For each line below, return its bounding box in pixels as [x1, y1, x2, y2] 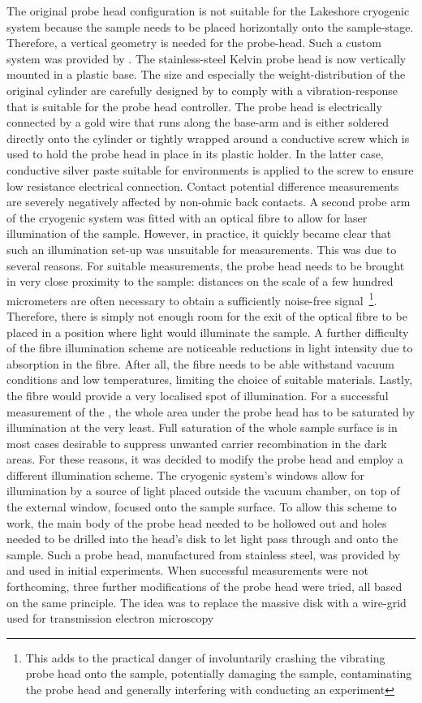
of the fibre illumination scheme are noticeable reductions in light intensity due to [6, 339, 413, 356]
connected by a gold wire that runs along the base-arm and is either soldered [6, 114, 390, 131]
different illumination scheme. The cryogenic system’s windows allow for [6, 466, 365, 483]
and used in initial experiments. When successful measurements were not [6, 562, 368, 579]
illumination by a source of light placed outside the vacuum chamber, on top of [6, 482, 400, 499]
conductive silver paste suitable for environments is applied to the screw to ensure [6, 161, 414, 178]
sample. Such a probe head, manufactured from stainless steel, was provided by [6, 546, 401, 563]
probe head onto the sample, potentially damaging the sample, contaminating [25, 665, 412, 682]
